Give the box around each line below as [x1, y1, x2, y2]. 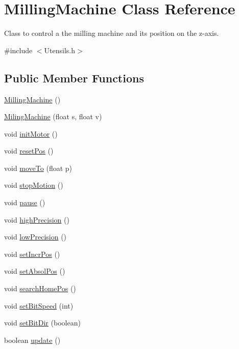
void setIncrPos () [4, 248, 60, 259]
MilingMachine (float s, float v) [4, 111, 102, 122]
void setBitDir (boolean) [4, 317, 81, 328]
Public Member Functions [4, 70, 144, 85]
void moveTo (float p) [4, 162, 73, 173]
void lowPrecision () [4, 231, 67, 242]
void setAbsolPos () [4, 266, 65, 276]
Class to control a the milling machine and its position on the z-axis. [4, 28, 219, 38]
